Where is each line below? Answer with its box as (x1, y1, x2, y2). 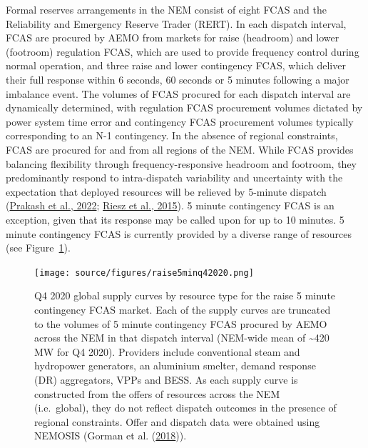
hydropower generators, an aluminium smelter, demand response (34, 358, 316, 373)
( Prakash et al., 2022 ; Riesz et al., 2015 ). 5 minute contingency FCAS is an (6, 198, 334, 213)
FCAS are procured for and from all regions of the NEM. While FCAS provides (6, 141, 354, 156)
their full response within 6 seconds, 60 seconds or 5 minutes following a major (6, 71, 349, 86)
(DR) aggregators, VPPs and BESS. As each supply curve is (34, 372, 298, 387)
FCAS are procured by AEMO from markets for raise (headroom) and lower (6, 30, 339, 45)
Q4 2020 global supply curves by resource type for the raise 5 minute (34, 288, 336, 303)
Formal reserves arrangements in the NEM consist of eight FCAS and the (6, 2, 327, 16)
